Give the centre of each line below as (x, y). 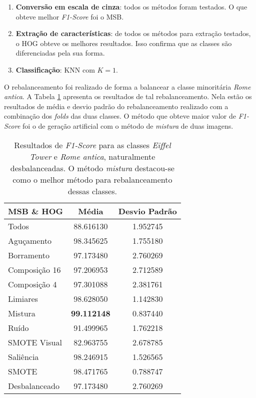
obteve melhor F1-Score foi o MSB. (70, 16)
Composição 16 (34, 269)
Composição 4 (32, 284)
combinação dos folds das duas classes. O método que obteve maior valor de (120, 116)
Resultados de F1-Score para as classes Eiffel (92, 145)
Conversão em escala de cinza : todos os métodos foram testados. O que (131, 7)
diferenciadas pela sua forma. (60, 53)
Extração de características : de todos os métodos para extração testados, (133, 33)
